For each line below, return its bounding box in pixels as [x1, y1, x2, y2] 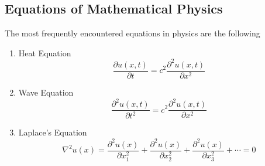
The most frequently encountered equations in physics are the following [5, 27, 260, 39]
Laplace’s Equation [18, 126, 87, 138]
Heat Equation [18, 46, 71, 59]
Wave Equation [18, 86, 74, 98]
